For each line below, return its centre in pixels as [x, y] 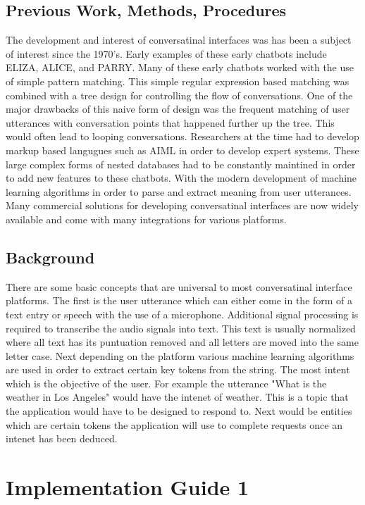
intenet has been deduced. [62, 438]
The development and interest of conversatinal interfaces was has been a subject [179, 40]
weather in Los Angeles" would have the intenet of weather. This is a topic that [177, 397]
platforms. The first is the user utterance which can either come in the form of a [179, 300]
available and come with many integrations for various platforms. [146, 219]
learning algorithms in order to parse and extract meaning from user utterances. [179, 191]
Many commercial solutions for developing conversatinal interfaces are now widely [182, 205]
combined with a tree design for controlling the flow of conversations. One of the [179, 95]
